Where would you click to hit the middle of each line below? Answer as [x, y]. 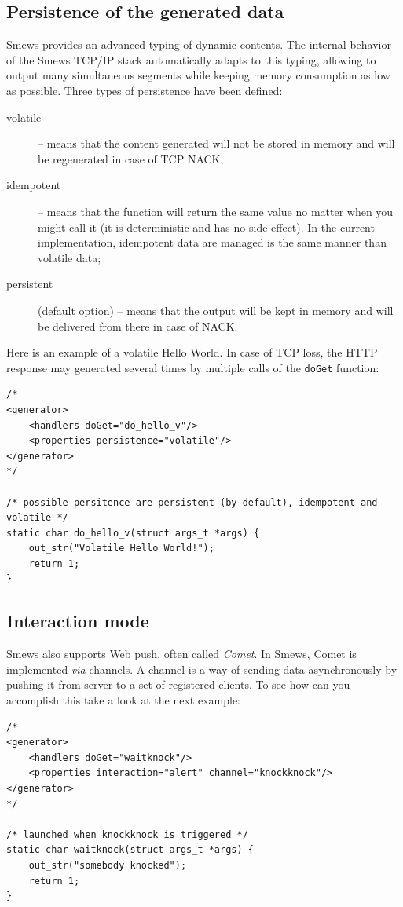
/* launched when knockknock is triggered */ [127, 834]
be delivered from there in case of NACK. [138, 325]
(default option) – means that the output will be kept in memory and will [216, 310]
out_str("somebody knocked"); [108, 865]
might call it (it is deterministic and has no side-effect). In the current [206, 227]
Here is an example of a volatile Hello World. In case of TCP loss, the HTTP [192, 352]
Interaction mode [78, 621]
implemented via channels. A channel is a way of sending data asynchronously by [202, 669]
